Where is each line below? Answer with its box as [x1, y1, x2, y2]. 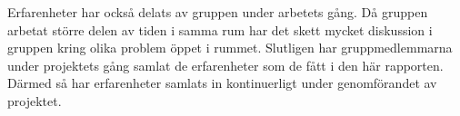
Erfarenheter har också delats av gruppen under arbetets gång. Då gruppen [7, 3, 428, 21]
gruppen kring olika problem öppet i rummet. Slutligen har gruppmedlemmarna [7, 38, 453, 57]
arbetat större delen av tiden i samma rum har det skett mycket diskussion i [7, 20, 433, 39]
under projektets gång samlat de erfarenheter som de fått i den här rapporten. [7, 55, 444, 74]
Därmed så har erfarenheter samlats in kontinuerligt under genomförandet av [7, 73, 437, 92]
